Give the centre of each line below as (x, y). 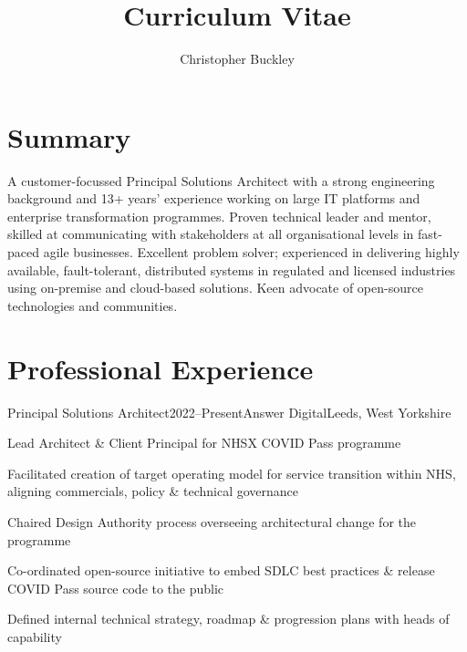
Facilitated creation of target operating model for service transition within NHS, (232, 473)
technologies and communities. (93, 305)
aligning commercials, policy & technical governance (153, 491)
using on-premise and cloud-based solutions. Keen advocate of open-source (215, 288)
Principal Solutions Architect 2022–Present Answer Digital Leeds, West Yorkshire (229, 412)
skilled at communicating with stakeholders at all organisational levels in (211, 234)
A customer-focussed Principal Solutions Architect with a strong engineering (221, 180)
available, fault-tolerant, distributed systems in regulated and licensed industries (232, 269)
